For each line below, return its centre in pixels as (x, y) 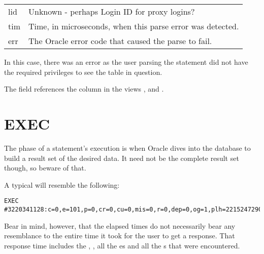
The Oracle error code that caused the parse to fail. (120, 41)
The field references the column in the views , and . (84, 89)
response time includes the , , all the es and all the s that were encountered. (122, 245)
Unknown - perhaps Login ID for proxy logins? (112, 11)
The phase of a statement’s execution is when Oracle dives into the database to (127, 147)
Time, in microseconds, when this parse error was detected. (134, 26)
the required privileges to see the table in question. (83, 72)
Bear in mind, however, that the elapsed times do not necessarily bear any (120, 225)
